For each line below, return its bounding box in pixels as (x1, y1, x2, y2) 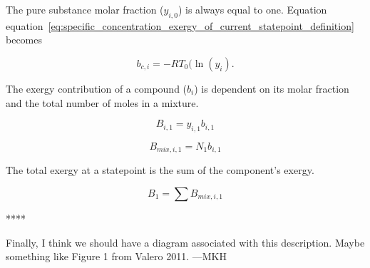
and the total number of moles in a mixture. (6, 95, 199, 110)
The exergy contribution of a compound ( (6, 81, 187, 96)
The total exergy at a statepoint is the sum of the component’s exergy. (6, 163, 314, 177)
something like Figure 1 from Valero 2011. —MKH (6, 249, 227, 264)
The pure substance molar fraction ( (6, 2, 164, 16)
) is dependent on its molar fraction (194, 81, 349, 96)
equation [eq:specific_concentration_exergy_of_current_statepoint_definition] (6, 18, 354, 33)
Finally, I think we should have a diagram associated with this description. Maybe (6, 234, 365, 249)
